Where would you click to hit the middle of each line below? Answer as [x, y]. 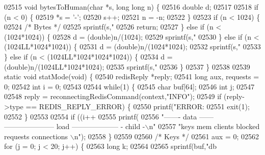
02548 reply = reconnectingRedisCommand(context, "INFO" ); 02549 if [113, 96]
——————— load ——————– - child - [75, 126]
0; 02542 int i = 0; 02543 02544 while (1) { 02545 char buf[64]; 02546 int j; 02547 [129, 86]
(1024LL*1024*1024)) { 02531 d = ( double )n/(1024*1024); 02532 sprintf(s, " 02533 [132, 46]
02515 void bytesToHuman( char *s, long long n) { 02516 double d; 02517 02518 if [131, 7]
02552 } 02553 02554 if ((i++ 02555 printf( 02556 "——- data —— [109, 116]
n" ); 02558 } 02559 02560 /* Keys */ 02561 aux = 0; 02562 [167, 136]
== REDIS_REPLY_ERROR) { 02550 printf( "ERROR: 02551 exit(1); [138, 106]
